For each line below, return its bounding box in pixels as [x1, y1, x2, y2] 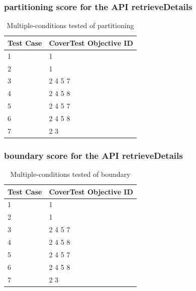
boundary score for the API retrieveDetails [4, 149, 183, 161]
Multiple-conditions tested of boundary [10, 169, 131, 179]
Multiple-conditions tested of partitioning [7, 20, 134, 31]
